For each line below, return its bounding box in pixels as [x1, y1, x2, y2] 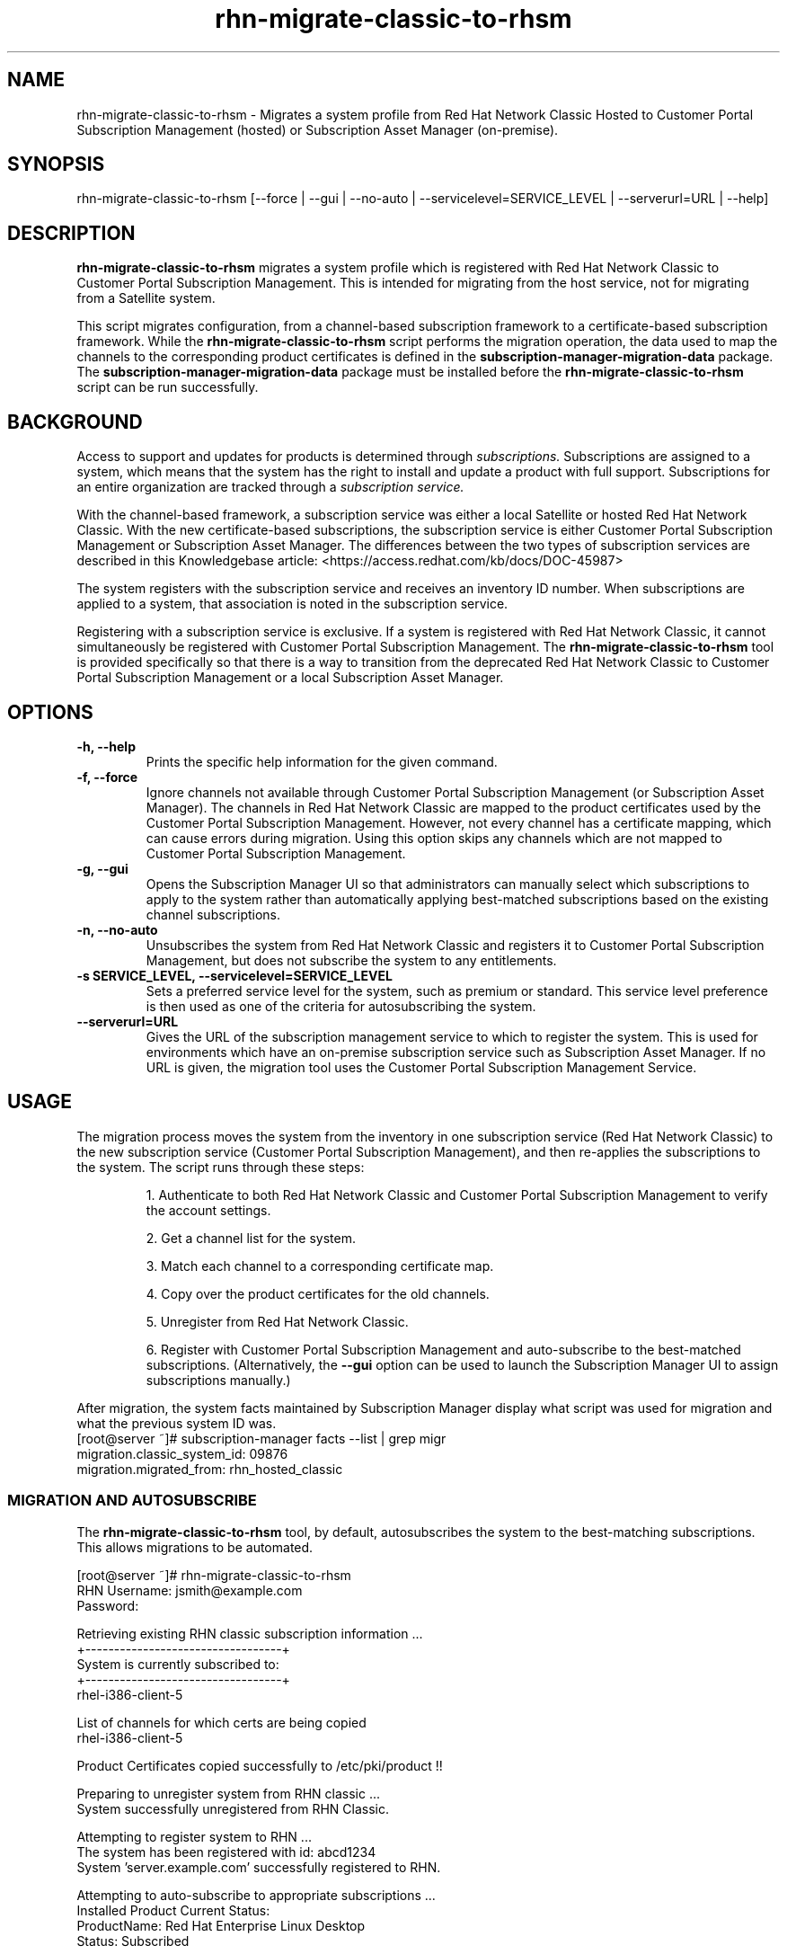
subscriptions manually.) [146, 1372, 291, 1388]
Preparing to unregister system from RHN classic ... [76, 1785, 381, 1801]
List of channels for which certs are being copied [76, 1714, 367, 1730]
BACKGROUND [7, 410, 143, 433]
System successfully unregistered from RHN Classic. [76, 1800, 389, 1816]
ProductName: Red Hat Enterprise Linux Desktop [76, 1917, 366, 1933]
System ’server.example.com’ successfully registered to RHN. [76, 1859, 441, 1875]
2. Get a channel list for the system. [146, 1230, 356, 1246]
